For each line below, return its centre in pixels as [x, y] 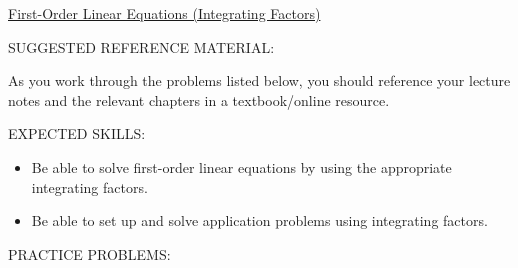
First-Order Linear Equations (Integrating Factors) [164, 13]
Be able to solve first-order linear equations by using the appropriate [241, 166]
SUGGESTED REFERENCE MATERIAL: [141, 46]
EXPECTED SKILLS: [77, 133]
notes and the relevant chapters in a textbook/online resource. [199, 99]
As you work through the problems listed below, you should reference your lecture [259, 80]
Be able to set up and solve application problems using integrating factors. [259, 220]
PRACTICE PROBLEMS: [89, 253]
